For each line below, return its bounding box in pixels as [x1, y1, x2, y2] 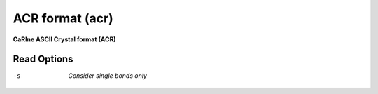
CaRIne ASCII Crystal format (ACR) [13, 35, 116, 43]
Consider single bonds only [68, 72, 147, 80]
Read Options [13, 53, 73, 65]
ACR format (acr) [13, 11, 113, 26]
